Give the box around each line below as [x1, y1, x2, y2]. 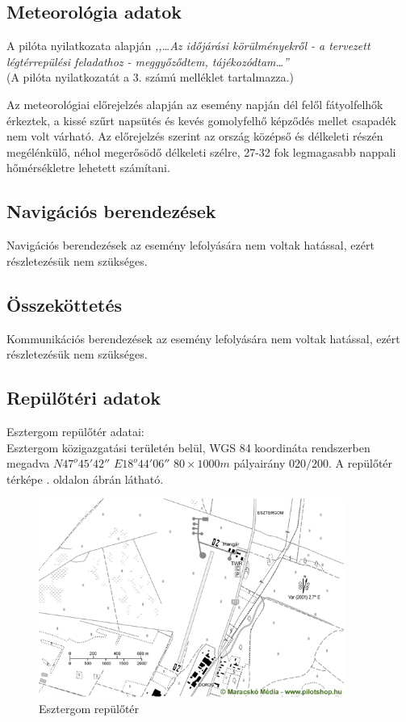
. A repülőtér [329, 455, 393, 472]
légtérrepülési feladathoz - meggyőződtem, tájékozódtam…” [6, 52, 289, 69]
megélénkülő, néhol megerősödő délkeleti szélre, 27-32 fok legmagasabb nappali [6, 143, 396, 160]
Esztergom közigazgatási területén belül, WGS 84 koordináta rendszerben [6, 439, 370, 455]
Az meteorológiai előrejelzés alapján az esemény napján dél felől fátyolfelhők [6, 95, 383, 112]
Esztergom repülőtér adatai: [6, 422, 144, 439]
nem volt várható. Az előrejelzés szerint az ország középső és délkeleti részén [6, 128, 383, 145]
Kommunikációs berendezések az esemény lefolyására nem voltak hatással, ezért [6, 330, 400, 346]
